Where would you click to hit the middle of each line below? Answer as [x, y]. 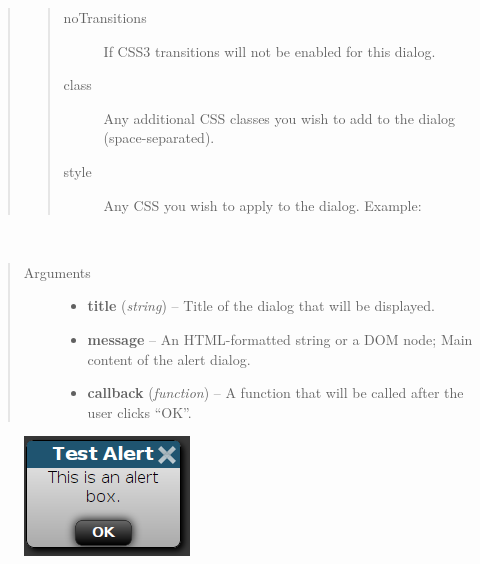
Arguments [57, 271]
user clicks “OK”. [139, 411]
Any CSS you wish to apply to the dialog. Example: [262, 204]
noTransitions [105, 17]
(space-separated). [159, 137]
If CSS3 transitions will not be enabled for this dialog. [269, 50]
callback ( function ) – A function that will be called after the [275, 392]
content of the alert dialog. [169, 358]
